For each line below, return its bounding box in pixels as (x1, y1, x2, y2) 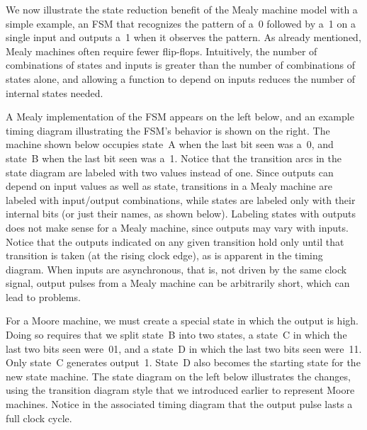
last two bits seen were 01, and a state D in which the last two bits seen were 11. (6, 341, 362, 356)
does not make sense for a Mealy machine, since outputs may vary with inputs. (6, 220, 349, 234)
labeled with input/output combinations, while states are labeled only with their (6, 192, 356, 207)
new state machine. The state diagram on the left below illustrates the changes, (6, 368, 351, 383)
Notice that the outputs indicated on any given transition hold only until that (6, 234, 344, 249)
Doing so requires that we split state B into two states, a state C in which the (6, 327, 347, 342)
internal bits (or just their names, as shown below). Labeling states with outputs (6, 206, 356, 221)
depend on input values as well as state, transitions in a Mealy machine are (6, 179, 332, 193)
